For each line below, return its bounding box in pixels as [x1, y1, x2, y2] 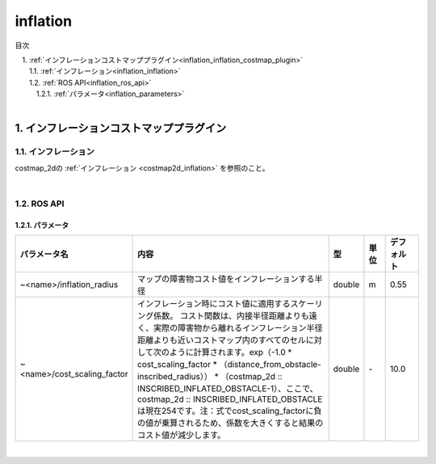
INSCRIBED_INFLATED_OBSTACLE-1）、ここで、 [137, 383, 318, 394]
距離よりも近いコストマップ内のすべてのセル [137, 335, 307, 345]
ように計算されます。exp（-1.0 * [169, 347, 292, 357]
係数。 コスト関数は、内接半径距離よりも [153, 310, 310, 321]
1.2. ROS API [15, 198, 65, 209]
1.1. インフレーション [15, 146, 94, 158]
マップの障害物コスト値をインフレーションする [137, 273, 315, 285]
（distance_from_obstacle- [219, 359, 322, 369]
